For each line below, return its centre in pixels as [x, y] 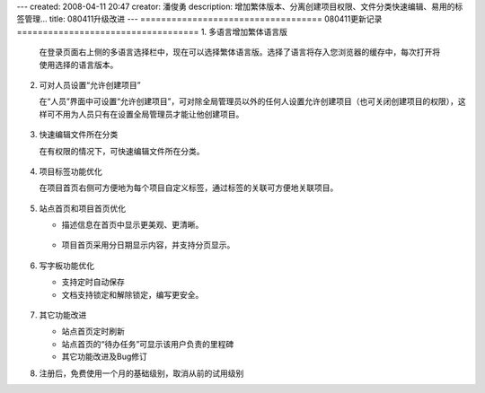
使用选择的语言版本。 [79, 65]
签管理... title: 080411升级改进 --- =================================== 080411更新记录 [199, 19]
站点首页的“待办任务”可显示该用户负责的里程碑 [148, 344]
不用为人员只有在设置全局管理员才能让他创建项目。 [149, 114]
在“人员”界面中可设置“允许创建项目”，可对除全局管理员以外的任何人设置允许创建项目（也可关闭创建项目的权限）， [248, 101]
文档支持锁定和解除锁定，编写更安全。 [132, 294]
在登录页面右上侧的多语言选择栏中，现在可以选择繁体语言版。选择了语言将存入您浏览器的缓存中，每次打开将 [239, 52]
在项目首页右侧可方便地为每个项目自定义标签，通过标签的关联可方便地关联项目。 [189, 188]
